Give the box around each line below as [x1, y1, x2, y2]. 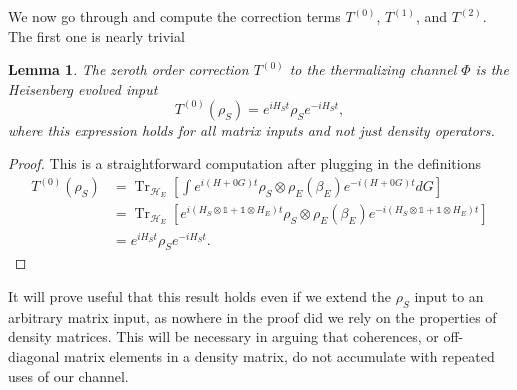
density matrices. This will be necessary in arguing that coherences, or [8, 326, 439, 347]
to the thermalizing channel [289, 59, 457, 80]
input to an [414, 286, 484, 306]
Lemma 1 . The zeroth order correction [8, 59, 249, 80]
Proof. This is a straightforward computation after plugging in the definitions [8, 153, 481, 174]
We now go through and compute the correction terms [8, 6, 341, 26]
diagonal [8, 345, 60, 366]
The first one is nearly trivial [8, 25, 185, 46]
